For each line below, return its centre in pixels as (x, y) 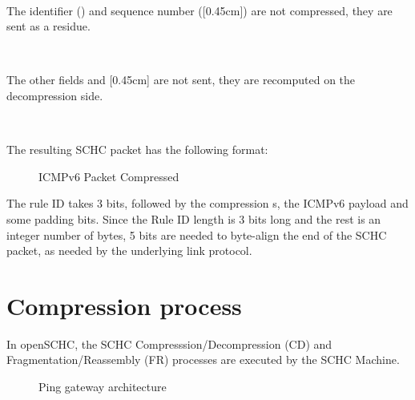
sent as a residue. (48, 26)
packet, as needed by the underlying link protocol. (129, 251)
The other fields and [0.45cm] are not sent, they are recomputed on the (181, 80)
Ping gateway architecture (103, 387)
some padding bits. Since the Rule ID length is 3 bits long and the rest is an (194, 218)
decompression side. (55, 95)
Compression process (124, 305)
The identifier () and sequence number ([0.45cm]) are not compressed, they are (199, 10)
